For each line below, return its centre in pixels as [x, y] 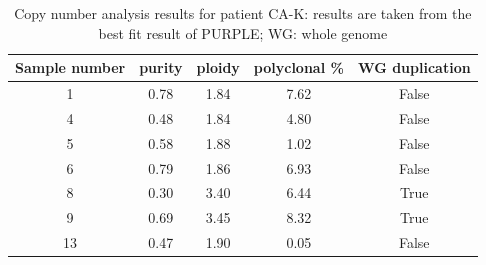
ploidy [218, 67]
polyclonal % [298, 67]
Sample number [70, 67]
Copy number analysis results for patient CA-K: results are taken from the [243, 13]
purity [161, 67]
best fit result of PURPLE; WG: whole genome [243, 32]
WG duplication [414, 67]
